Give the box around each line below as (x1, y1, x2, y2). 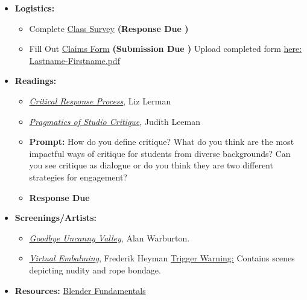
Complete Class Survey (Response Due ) (29, 22, 189, 34)
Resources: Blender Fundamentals (14, 284, 146, 296)
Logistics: (14, 2, 55, 14)
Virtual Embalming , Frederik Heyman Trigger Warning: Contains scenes (29, 252, 295, 264)
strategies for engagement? (29, 170, 127, 183)
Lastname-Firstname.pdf (29, 54, 120, 66)
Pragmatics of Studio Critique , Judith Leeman (29, 115, 201, 127)
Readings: (14, 74, 57, 87)
